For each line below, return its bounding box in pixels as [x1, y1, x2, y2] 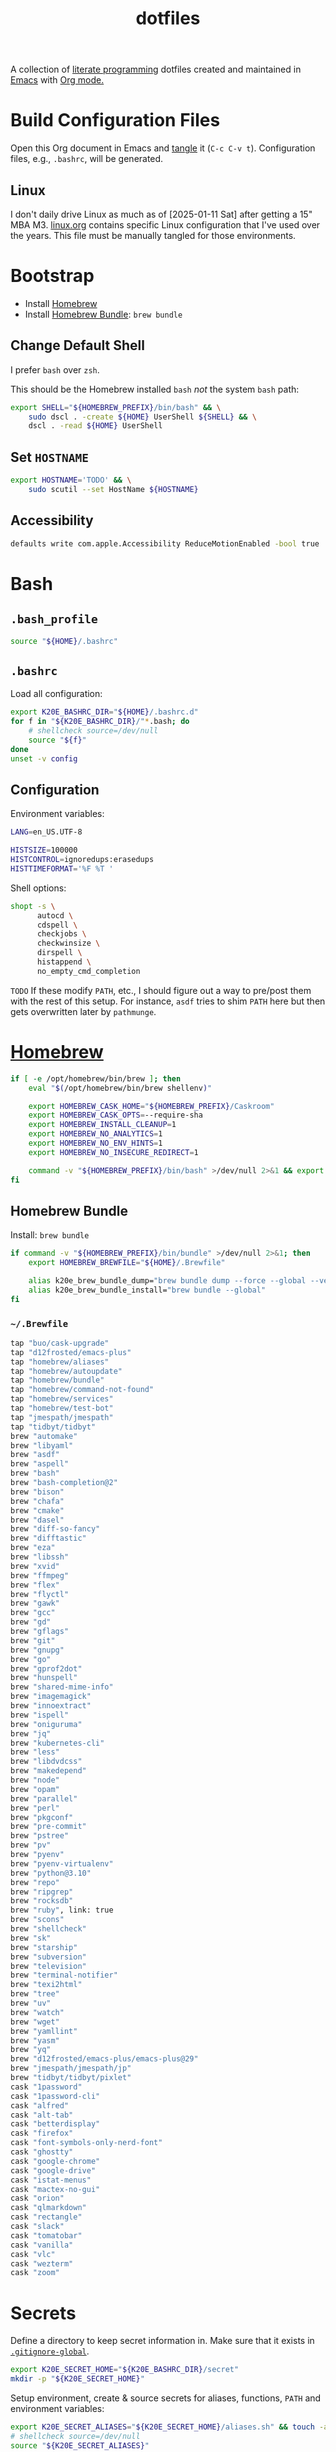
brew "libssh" [10, 1552, 70, 1562]
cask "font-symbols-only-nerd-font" [10, 2138, 163, 2148]
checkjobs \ [36, 929, 87, 939]
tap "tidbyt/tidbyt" [10, 1422, 97, 1432]
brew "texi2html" [10, 1980, 83, 1990]
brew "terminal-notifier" [10, 1970, 118, 1981]
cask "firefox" [10, 2128, 74, 2139]
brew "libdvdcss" [10, 1757, 83, 1767]
